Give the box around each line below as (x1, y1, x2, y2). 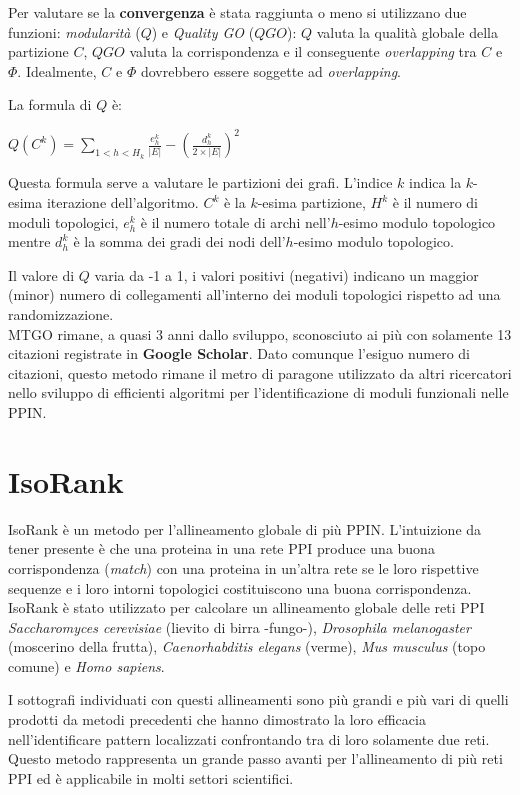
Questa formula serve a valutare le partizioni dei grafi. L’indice (8, 172, 393, 193)
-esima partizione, (257, 192, 366, 213)
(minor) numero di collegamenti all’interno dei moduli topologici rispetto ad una (8, 284, 501, 305)
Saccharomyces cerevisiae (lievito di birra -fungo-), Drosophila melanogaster (8, 616, 471, 637)
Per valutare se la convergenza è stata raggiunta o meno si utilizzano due (8, 2, 467, 22)
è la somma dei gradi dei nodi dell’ (73, 231, 286, 252)
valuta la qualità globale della (316, 21, 498, 42)
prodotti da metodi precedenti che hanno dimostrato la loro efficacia (8, 709, 426, 730)
